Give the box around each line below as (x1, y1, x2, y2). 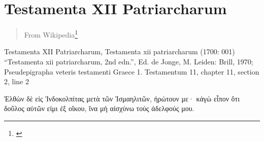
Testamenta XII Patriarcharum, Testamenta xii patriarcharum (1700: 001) (4, 46, 235, 57)
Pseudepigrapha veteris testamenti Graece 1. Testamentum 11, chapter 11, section (4, 66, 259, 77)
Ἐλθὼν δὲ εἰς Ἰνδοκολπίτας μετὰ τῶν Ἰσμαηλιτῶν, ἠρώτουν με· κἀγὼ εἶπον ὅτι (4, 93, 240, 103)
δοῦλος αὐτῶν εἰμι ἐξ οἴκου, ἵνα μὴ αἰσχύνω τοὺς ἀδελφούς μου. (4, 103, 194, 114)
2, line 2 (4, 76, 29, 87)
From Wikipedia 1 (24, 28, 78, 40)
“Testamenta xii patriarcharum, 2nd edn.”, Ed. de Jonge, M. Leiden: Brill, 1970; (4, 56, 253, 66)
